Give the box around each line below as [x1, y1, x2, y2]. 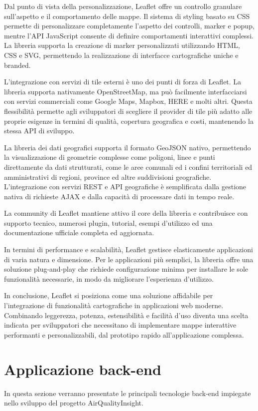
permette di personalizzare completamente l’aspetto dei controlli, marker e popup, [4, 20, 255, 31]
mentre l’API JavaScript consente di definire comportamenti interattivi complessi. [4, 30, 254, 40]
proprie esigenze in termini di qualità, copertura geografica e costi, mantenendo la [4, 115, 254, 126]
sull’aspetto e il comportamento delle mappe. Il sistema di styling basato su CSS [4, 10, 250, 21]
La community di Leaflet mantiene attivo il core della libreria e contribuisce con [4, 208, 248, 218]
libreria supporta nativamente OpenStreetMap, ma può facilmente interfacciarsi [4, 86, 247, 96]
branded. [4, 59, 31, 70]
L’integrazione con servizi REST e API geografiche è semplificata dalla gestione [4, 181, 247, 192]
